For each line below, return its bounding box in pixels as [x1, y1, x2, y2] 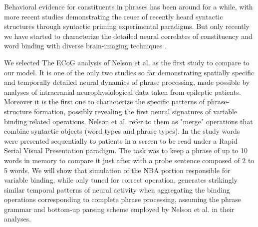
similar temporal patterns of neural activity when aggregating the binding [4, 184, 230, 195]
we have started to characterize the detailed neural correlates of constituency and [4, 30, 253, 41]
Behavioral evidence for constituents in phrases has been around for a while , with [4, 1, 253, 11]
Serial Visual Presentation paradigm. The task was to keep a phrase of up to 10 [4, 145, 248, 156]
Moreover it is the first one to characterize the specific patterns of [4, 96, 205, 107]
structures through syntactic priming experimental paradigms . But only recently [4, 21, 250, 31]
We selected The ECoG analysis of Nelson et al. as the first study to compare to [4, 57, 250, 67]
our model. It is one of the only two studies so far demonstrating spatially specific [4, 67, 255, 77]
